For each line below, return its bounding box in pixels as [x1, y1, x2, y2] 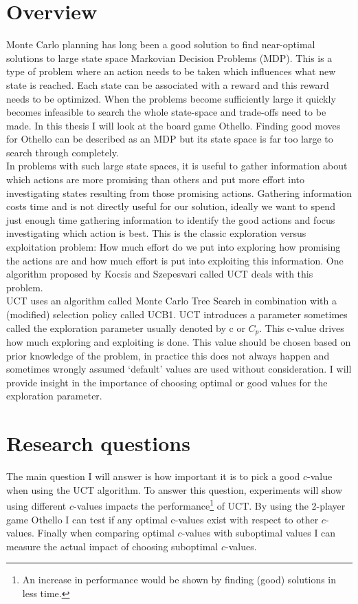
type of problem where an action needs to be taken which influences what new [6, 64, 336, 79]
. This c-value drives [259, 320, 344, 335]
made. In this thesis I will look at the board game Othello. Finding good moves [6, 118, 341, 132]
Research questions [6, 429, 190, 457]
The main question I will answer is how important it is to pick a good [6, 469, 300, 483]
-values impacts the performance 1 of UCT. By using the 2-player [73, 497, 346, 512]
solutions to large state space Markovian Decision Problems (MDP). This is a [6, 50, 333, 65]
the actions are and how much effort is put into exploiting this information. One [6, 253, 344, 267]
